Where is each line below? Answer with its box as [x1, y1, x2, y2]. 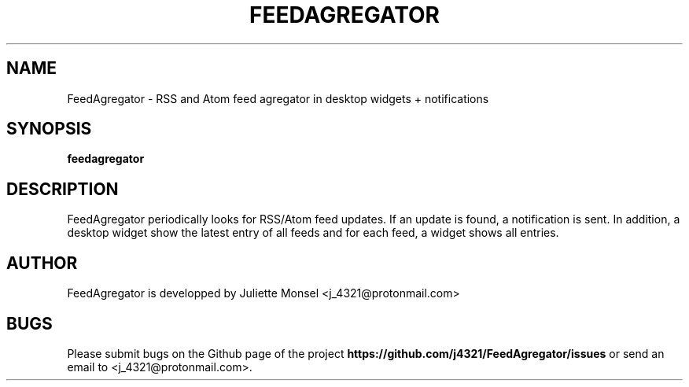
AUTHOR [6, 252, 78, 273]
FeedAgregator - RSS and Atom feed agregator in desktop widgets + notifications [67, 91, 489, 105]
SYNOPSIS [6, 119, 92, 139]
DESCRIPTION [6, 179, 119, 199]
